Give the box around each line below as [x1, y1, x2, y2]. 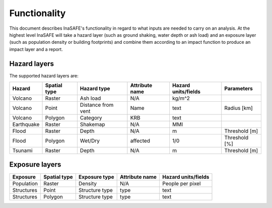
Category [80, 114, 103, 121]
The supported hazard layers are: [9, 73, 79, 79]
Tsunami [12, 147, 33, 154]
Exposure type [78, 173, 114, 180]
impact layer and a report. [9, 46, 63, 52]
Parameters [224, 85, 253, 92]
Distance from [80, 101, 114, 108]
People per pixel [162, 180, 201, 187]
